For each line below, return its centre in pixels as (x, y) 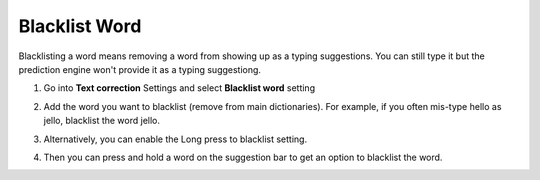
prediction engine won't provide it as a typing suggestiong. (140, 69)
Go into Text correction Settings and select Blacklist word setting (179, 88)
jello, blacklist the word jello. (101, 121)
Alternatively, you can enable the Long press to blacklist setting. (175, 139)
